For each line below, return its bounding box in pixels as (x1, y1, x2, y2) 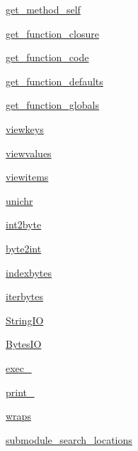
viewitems (6, 169, 49, 184)
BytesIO (6, 336, 42, 351)
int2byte (6, 217, 42, 232)
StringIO (6, 312, 44, 327)
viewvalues (6, 145, 52, 160)
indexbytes (6, 265, 52, 280)
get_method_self (6, 2, 81, 16)
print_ (6, 384, 35, 399)
